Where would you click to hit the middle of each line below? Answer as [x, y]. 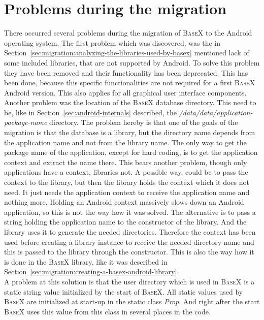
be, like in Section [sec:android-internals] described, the [90, 112]
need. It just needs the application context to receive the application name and [127, 192]
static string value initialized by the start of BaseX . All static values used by [124, 291]
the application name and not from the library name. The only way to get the [125, 142]
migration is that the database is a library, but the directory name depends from [130, 132]
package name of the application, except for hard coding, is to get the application [131, 152]
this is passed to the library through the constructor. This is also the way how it [129, 252]
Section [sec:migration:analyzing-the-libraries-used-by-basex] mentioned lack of [127, 53]
